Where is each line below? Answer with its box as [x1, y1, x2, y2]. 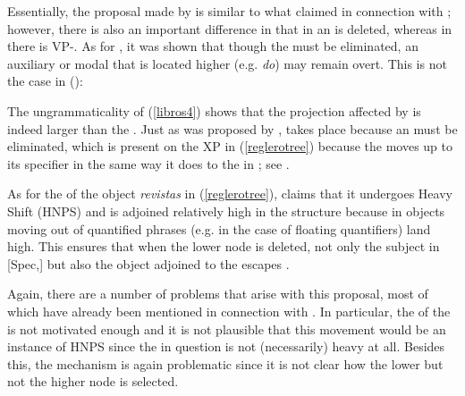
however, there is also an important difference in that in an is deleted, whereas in [7, 19, 452, 38]
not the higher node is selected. [7, 372, 179, 391]
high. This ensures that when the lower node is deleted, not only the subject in [7, 237, 440, 256]
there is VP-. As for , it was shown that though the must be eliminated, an [7, 37, 418, 55]
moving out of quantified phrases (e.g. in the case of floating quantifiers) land [7, 219, 431, 238]
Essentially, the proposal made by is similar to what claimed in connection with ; [7, 2, 452, 20]
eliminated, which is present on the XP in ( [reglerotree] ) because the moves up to [7, 137, 453, 156]
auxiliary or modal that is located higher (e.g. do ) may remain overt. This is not [7, 54, 447, 72]
